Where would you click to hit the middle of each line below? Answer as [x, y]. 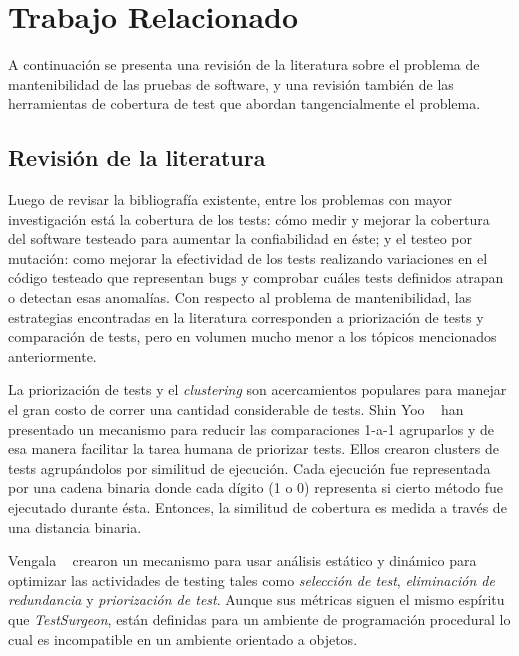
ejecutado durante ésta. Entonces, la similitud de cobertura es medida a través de [257, 507]
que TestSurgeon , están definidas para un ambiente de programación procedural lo [259, 618]
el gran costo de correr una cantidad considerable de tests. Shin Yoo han [236, 409]
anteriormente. [52, 355]
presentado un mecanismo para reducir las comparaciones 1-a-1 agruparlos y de [251, 428]
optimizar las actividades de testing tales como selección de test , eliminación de [251, 579]
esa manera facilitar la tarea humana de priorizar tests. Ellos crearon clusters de [253, 448]
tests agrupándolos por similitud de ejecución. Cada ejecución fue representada [249, 467]
